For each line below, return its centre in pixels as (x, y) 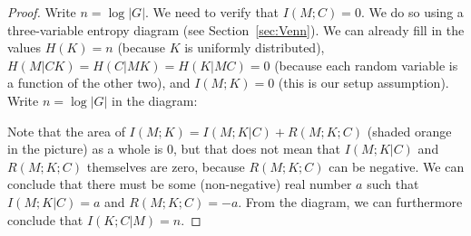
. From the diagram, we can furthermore (350, 201)
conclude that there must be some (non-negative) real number (180, 184)
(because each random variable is (366, 65)
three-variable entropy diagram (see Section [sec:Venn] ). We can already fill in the (236, 29)
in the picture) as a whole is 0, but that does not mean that (174, 149)
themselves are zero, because (166, 166)
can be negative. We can (397, 166)
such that (393, 184)
